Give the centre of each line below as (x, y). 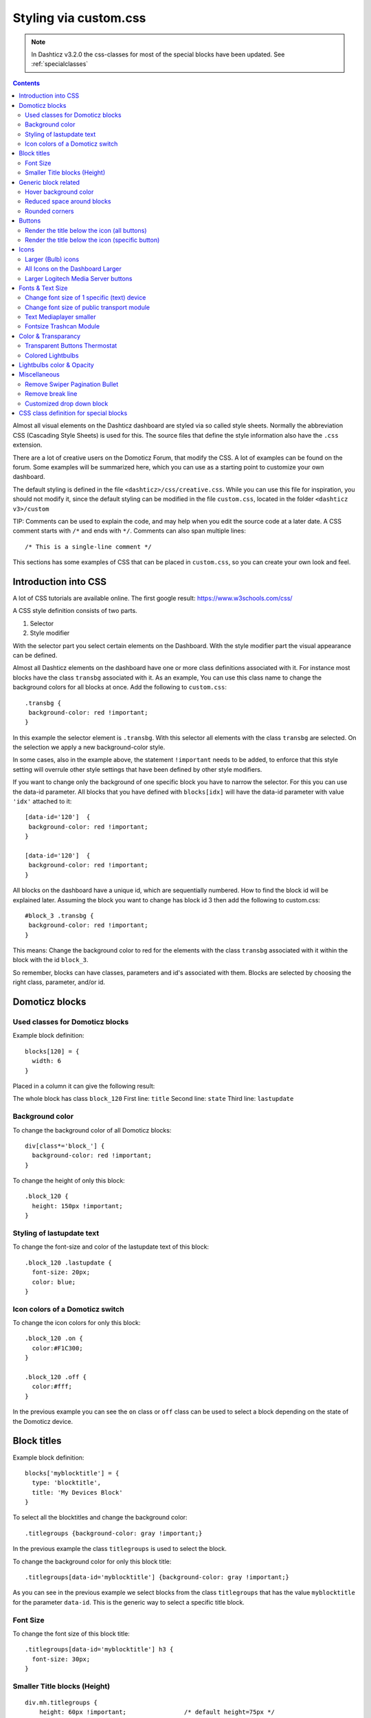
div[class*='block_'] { (65, 1146)
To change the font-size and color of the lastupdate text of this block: (111, 1247)
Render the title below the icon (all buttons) (86, 230)
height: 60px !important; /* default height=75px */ (157, 1712)
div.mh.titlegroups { (61, 1703)
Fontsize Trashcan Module (62, 326)
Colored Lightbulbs (52, 355)
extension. (27, 445)
